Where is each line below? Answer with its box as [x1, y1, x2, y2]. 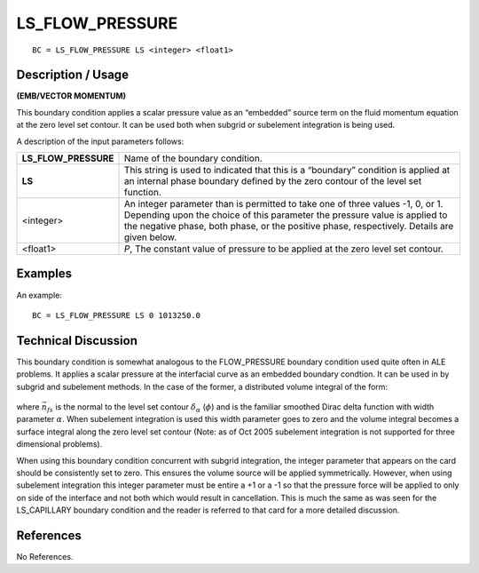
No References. [16, 552, 74, 562]
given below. [124, 231, 177, 243]
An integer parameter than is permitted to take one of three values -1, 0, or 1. [124, 198, 444, 211]
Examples [16, 267, 73, 282]
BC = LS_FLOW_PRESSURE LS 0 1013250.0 [32, 310, 201, 320]
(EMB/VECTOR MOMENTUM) [16, 91, 127, 101]
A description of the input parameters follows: [16, 136, 185, 147]
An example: [16, 290, 62, 300]
